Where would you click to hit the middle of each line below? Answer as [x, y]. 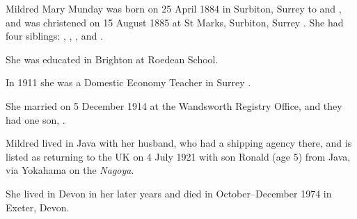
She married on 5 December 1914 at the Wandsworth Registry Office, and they [174, 105]
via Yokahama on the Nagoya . [70, 170]
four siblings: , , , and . [54, 36]
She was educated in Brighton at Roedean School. [112, 59]
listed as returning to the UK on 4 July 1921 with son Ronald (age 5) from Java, [178, 156]
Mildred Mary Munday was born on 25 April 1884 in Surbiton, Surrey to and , [174, 8]
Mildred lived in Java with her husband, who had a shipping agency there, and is [179, 143]
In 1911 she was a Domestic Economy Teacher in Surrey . [128, 82]
